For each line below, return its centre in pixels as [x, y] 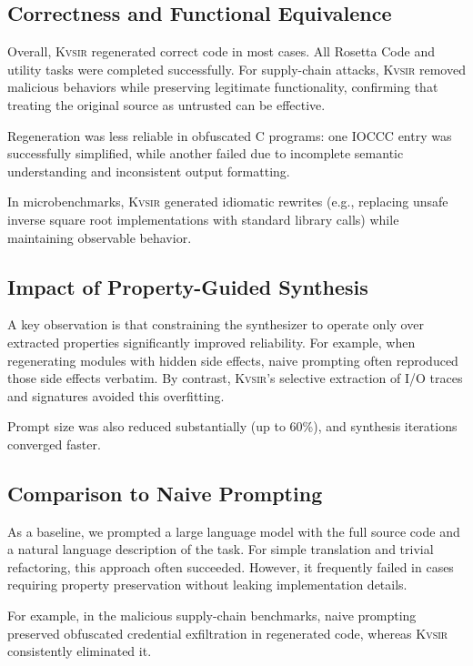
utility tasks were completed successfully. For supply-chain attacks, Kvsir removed [236, 69]
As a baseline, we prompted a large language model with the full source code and [234, 531]
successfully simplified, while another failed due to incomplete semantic [206, 153]
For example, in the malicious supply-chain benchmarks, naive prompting [212, 616]
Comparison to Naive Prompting [165, 493]
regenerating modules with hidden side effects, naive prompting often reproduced [233, 360]
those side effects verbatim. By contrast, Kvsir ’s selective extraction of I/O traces [235, 378]
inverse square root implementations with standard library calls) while [203, 219]
